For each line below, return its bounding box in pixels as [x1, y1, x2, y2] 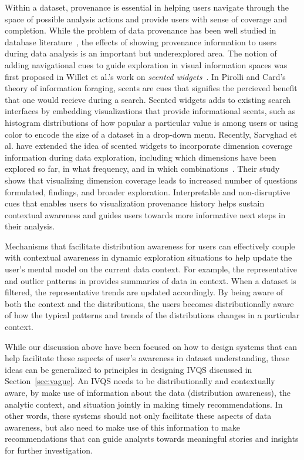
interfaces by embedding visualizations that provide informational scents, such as [5, 105, 296, 117]
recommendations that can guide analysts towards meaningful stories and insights [5, 432, 299, 445]
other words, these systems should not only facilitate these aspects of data [5, 409, 272, 422]
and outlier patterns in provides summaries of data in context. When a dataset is [5, 274, 296, 286]
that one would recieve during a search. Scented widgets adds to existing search [5, 93, 291, 105]
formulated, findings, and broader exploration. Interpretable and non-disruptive [5, 185, 291, 198]
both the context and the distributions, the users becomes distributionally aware [5, 297, 294, 309]
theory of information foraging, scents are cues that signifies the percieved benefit [5, 82, 298, 94]
